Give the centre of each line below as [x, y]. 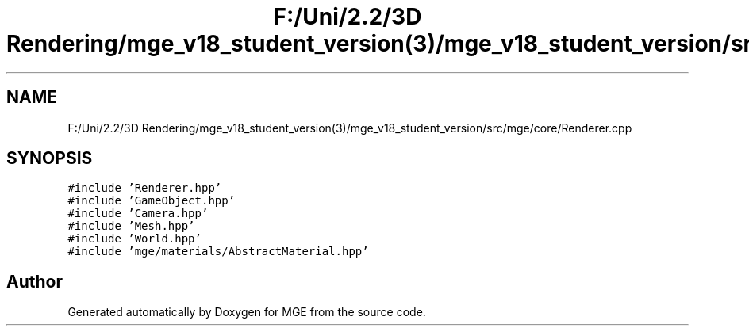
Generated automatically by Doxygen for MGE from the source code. [247, 312]
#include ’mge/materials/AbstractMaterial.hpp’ [218, 252]
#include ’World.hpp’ [134, 239]
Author [35, 281]
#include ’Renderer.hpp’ [145, 188]
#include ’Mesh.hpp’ [131, 226]
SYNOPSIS [50, 158]
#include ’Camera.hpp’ [138, 214]
